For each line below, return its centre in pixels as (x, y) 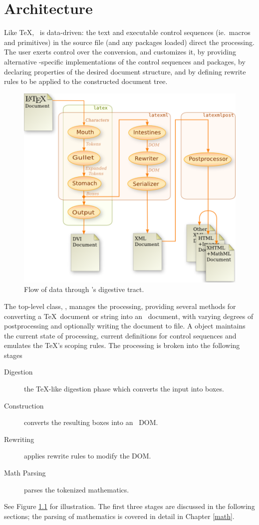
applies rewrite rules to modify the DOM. (88, 456)
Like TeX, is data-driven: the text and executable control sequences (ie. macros (127, 32)
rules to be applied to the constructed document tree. (86, 81)
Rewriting (19, 439)
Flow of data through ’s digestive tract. (84, 289)
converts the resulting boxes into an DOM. (91, 422)
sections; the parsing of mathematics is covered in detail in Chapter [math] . (119, 516)
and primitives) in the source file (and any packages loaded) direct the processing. (129, 42)
